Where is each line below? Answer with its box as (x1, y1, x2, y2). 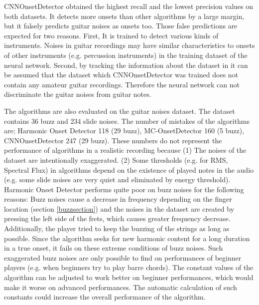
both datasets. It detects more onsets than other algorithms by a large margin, (4, 10, 245, 21)
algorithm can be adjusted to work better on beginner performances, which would (4, 272, 254, 283)
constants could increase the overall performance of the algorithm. (4, 292, 206, 302)
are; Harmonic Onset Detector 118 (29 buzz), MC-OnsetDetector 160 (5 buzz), (4, 125, 245, 136)
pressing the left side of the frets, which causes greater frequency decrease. (4, 213, 231, 224)
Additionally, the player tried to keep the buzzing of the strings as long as (4, 223, 230, 234)
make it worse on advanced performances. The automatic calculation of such (4, 282, 237, 292)
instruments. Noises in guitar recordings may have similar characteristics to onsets (4, 40, 255, 50)
